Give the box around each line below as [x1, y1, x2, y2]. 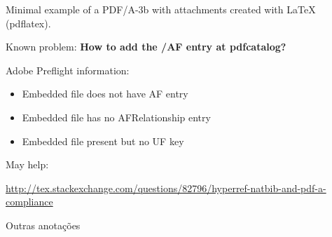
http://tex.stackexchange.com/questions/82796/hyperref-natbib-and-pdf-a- [6, 180, 326, 195]
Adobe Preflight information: [6, 62, 130, 77]
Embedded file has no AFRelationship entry [22, 109, 211, 124]
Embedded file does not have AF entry [22, 86, 188, 101]
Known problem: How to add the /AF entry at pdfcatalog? [6, 39, 286, 54]
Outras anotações [6, 217, 81, 232]
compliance [6, 194, 53, 209]
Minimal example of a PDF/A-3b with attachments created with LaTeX [6, 2, 316, 16]
